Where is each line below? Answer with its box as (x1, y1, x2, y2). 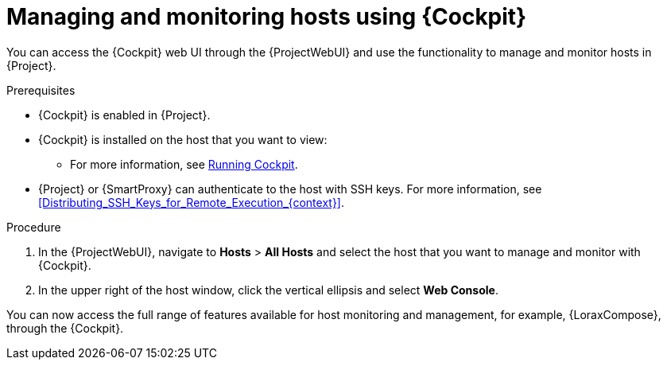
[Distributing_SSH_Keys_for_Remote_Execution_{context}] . (38, 195, 345, 209)
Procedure (6, 220, 61, 234)
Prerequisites (6, 83, 76, 97)
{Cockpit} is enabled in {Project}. (38, 107, 211, 122)
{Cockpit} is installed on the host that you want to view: (38, 132, 328, 146)
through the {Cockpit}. (6, 321, 124, 335)
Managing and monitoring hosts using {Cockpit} (6, 3, 527, 30)
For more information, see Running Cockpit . (70, 157, 298, 171)
